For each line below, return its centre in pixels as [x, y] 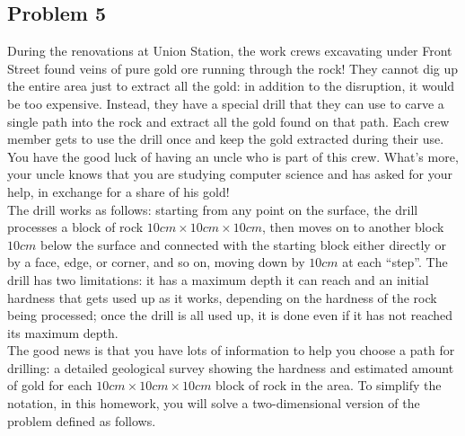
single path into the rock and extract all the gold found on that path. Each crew [228, 121]
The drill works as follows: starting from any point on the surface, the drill [213, 209]
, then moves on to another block [353, 227]
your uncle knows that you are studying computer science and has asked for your [230, 174]
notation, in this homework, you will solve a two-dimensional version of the [214, 403]
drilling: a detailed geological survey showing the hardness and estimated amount [231, 367]
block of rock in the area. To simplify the [329, 385]
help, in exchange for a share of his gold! [118, 191]
